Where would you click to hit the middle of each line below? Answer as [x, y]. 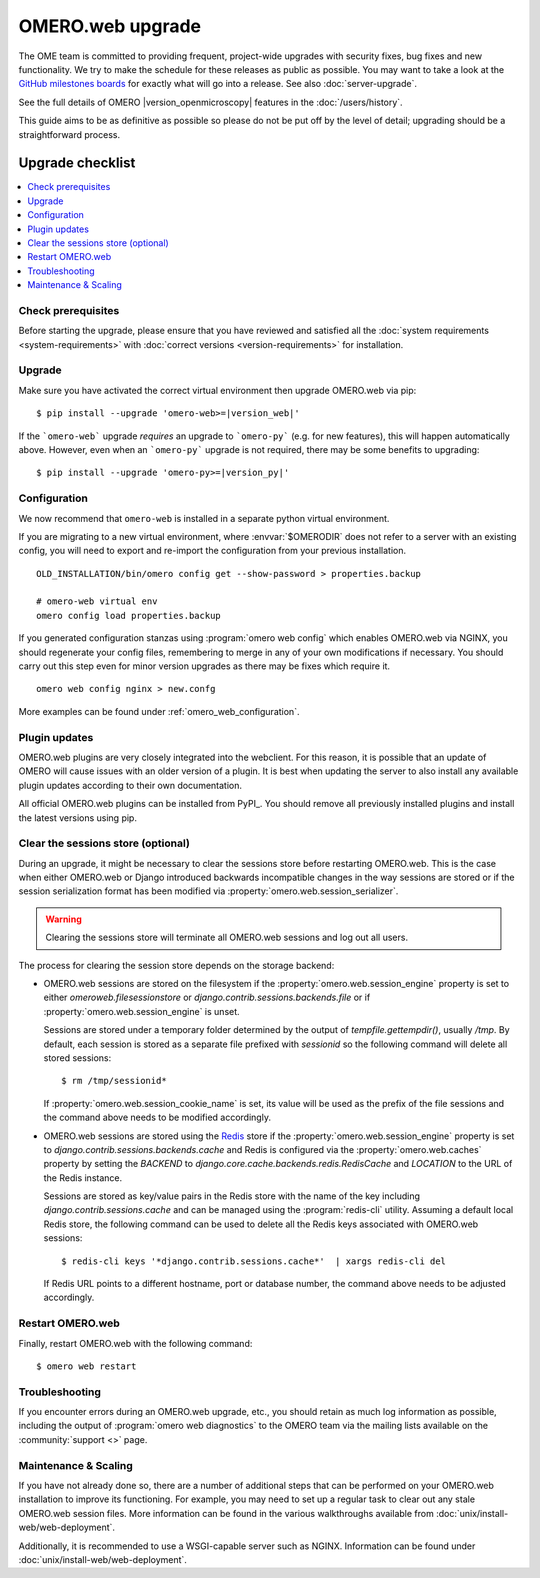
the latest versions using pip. [77, 817]
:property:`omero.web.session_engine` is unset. [141, 1011]
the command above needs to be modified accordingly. [157, 1117]
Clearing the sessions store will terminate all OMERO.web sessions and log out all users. [227, 937]
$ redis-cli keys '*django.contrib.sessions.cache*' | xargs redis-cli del [254, 1261]
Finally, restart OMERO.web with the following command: [135, 1343]
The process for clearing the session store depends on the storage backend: [176, 965]
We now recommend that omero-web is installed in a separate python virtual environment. [204, 518]
